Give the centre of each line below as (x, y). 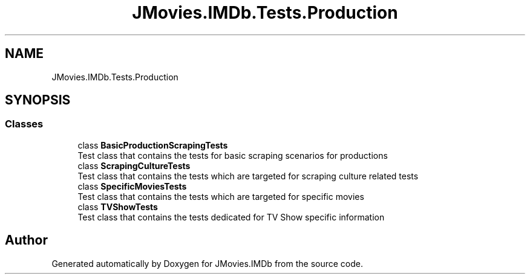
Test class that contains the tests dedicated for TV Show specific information (231, 217)
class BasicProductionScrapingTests (153, 145)
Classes (24, 124)
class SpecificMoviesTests (132, 186)
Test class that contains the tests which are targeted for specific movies (221, 196)
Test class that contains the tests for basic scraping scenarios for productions (233, 155)
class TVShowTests (118, 207)
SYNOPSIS (38, 100)
